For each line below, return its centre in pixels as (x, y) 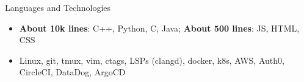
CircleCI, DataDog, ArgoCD (72, 72)
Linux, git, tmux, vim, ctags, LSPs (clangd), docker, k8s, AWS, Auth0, (152, 60)
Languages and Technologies (58, 7)
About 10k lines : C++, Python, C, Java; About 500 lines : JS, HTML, (159, 28)
